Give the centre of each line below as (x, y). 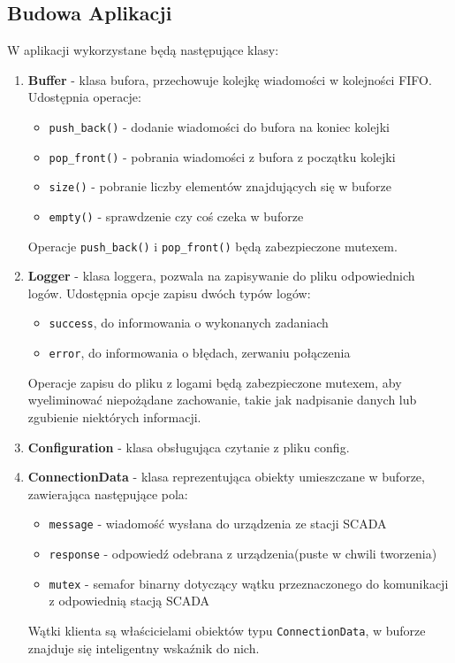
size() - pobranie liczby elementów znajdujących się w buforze (220, 186)
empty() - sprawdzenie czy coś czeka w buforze (176, 216)
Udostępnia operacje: (84, 97)
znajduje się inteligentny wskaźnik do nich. (144, 648)
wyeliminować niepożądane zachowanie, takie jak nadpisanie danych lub (222, 400)
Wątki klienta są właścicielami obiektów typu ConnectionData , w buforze (227, 630)
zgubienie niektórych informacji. (114, 416)
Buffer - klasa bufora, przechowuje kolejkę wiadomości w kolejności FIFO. (230, 79)
